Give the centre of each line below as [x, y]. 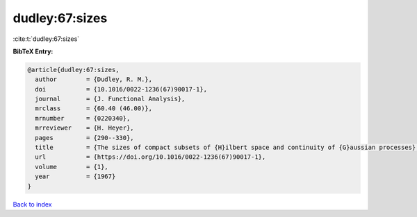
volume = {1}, [72, 167]
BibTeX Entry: [33, 51]
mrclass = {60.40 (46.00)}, [94, 108]
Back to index [32, 204]
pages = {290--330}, [85, 138]
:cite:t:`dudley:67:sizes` [46, 39]
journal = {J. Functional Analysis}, [110, 99]
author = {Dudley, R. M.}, [94, 79]
